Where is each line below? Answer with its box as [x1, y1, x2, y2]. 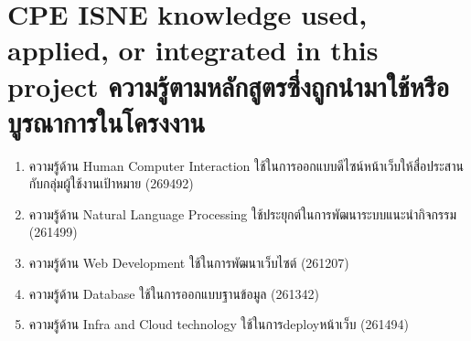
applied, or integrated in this [7, 31, 379, 69]
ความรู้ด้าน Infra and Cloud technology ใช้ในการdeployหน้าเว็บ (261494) [28, 314, 409, 334]
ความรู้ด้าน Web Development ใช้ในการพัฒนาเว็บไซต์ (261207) [28, 253, 349, 272]
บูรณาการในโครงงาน [7, 102, 206, 140]
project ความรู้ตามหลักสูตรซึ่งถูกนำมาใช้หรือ [7, 67, 449, 104]
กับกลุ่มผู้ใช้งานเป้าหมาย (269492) [28, 174, 194, 193]
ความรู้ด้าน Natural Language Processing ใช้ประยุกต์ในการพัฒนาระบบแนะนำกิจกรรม [28, 204, 457, 223]
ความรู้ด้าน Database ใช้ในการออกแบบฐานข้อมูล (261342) [28, 283, 319, 303]
